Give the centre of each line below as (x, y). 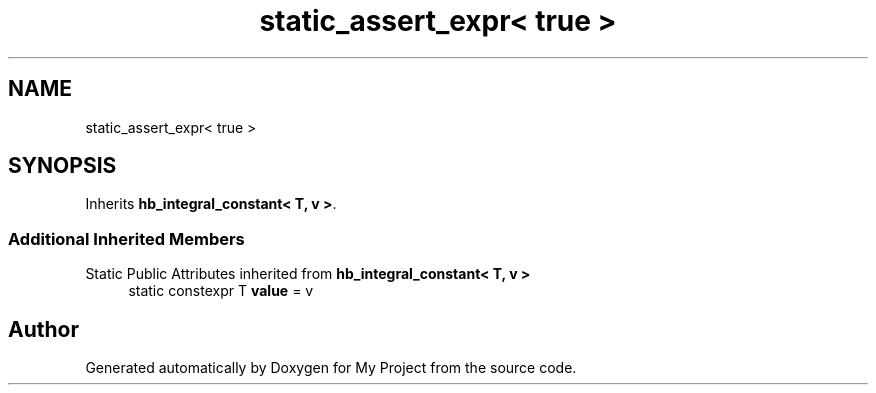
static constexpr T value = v (221, 291)
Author (43, 329)
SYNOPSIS (62, 166)
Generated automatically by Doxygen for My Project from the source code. (331, 368)
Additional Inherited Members (126, 238)
